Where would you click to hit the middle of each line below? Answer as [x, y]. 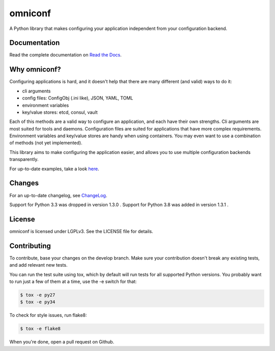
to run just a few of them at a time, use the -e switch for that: [73, 281]
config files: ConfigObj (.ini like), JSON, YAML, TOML [78, 98]
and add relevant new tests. [38, 265]
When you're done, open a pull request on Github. [62, 342]
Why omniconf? [35, 69]
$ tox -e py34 [38, 302]
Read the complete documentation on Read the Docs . [65, 55]
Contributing [30, 246]
